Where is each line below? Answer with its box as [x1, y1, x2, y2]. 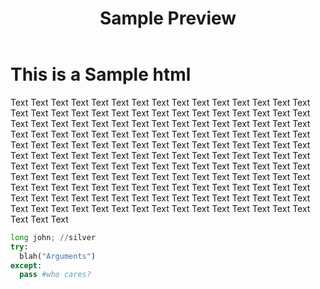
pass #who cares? [19, 270, 92, 280]
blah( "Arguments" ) [19, 251, 97, 261]
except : [10, 260, 43, 271]
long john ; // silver [10, 232, 97, 242]
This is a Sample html [10, 63, 192, 86]
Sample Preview [99, 7, 237, 30]
